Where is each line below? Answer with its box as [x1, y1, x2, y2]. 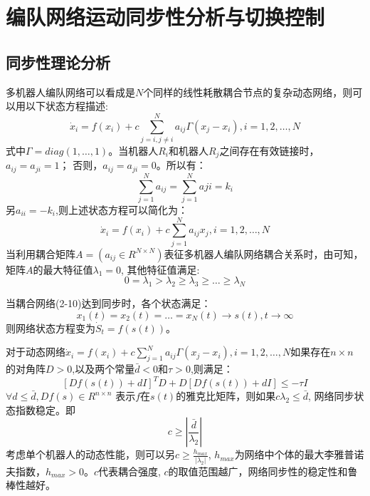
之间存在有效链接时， [219, 143, 319, 157]
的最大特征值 [33, 262, 93, 277]
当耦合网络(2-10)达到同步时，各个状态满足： [6, 296, 211, 311]
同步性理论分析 [6, 51, 110, 73]
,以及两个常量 [72, 361, 135, 376]
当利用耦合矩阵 [6, 246, 75, 261]
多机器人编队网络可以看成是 [6, 84, 135, 99]
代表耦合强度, [97, 463, 161, 478]
